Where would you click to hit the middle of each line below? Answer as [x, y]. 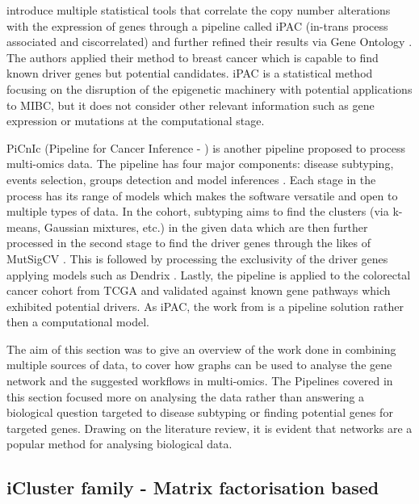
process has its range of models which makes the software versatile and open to [202, 195]
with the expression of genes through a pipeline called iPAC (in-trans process [197, 25]
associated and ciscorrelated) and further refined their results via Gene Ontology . [209, 42]
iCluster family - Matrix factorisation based [193, 487]
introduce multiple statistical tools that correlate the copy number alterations [199, 10]
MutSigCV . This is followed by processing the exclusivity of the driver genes [197, 258]
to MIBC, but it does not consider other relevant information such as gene [191, 105]
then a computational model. [78, 322]
